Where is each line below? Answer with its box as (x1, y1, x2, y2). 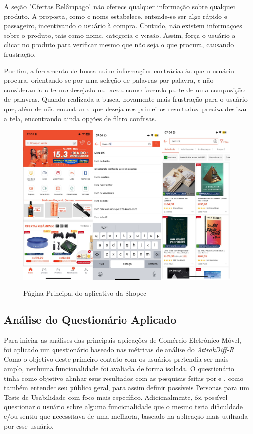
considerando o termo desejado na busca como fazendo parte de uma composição (4, 84, 245, 94)
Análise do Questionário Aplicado (4, 312, 177, 327)
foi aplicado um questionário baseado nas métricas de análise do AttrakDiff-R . (4, 344, 236, 354)
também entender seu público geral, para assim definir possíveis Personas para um (4, 382, 249, 393)
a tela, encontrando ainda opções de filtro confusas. (4, 113, 157, 123)
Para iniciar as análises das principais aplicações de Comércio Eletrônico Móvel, (4, 335, 241, 345)
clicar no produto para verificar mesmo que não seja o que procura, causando (4, 39, 234, 50)
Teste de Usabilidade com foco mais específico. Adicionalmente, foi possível (4, 392, 228, 402)
